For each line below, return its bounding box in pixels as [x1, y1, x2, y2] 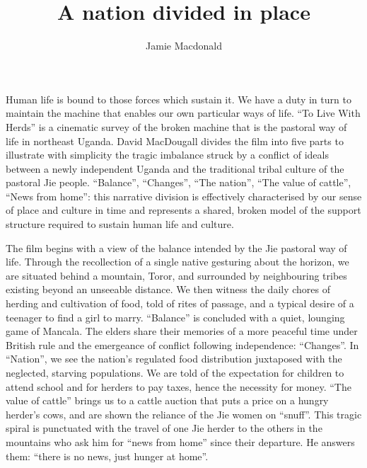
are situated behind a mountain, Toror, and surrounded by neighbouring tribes [6, 268, 347, 282]
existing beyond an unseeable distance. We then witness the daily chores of [6, 282, 330, 297]
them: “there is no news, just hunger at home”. [6, 448, 209, 463]
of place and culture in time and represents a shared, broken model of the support [6, 202, 361, 217]
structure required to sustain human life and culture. [6, 217, 234, 232]
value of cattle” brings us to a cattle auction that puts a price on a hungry [6, 393, 329, 408]
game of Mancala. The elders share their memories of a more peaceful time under [6, 324, 358, 338]
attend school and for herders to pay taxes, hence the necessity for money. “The [6, 379, 351, 394]
